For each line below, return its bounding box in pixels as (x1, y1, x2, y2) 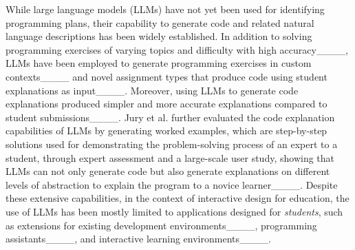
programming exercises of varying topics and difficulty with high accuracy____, (6, 42, 348, 56)
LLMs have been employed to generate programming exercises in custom (6, 56, 312, 70)
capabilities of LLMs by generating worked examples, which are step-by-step (6, 123, 327, 138)
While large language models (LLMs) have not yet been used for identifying (6, 2, 325, 16)
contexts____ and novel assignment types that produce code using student (6, 69, 327, 83)
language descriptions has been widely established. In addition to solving (6, 29, 312, 43)
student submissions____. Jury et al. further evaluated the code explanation (6, 110, 335, 124)
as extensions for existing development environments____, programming (6, 218, 317, 232)
